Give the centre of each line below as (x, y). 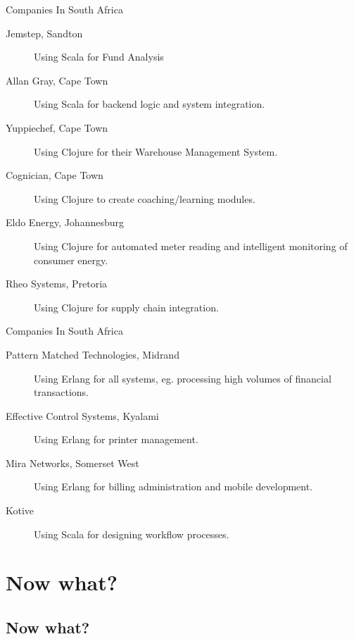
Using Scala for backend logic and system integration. (150, 104)
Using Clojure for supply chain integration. (126, 307)
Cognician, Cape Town (55, 175)
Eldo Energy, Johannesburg (65, 222)
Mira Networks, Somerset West (72, 463)
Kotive (20, 510)
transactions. (61, 392)
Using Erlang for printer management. (116, 439)
